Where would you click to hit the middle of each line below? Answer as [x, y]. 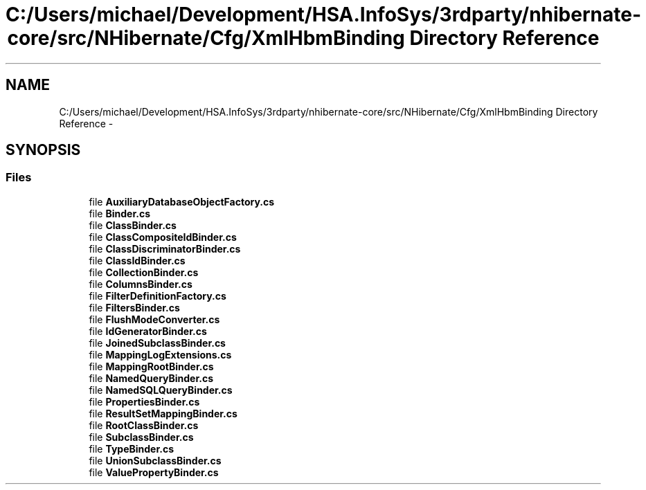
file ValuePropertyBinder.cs [154, 472]
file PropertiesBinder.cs [144, 401]
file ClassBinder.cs [133, 225]
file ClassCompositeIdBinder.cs [163, 237]
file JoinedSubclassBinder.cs [157, 343]
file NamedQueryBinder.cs [151, 378]
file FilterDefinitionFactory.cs [158, 296]
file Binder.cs [119, 213]
